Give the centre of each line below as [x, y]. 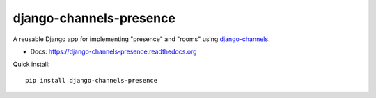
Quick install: [31, 64]
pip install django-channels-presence [92, 80]
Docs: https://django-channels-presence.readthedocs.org [114, 51]
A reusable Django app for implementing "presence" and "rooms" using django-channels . [142, 39]
